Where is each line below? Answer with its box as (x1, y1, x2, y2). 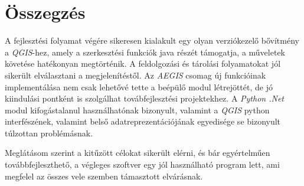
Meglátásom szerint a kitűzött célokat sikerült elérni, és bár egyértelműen (5, 146, 270, 159)
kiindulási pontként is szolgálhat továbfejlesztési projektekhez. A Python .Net (5, 92, 284, 105)
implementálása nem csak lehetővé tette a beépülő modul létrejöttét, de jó (5, 80, 273, 93)
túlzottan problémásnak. (5, 126, 93, 139)
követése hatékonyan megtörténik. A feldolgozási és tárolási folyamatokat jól (5, 57, 281, 70)
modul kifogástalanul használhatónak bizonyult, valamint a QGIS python (5, 103, 270, 116)
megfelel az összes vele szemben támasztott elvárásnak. (5, 169, 203, 182)
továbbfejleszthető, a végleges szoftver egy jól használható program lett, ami (5, 158, 280, 171)
